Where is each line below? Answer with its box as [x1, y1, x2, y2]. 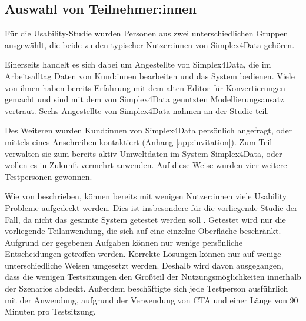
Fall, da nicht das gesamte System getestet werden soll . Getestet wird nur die [5, 213, 286, 225]
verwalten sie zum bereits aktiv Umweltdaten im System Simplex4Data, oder [5, 147, 282, 159]
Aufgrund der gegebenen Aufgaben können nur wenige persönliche [5, 236, 242, 248]
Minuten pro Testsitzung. [5, 305, 96, 317]
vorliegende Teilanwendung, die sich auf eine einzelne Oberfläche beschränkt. [5, 225, 281, 237]
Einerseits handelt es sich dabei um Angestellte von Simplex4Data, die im [5, 58, 271, 71]
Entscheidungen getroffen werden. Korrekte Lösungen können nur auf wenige [5, 248, 281, 260]
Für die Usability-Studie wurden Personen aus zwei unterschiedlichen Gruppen [5, 27, 288, 39]
